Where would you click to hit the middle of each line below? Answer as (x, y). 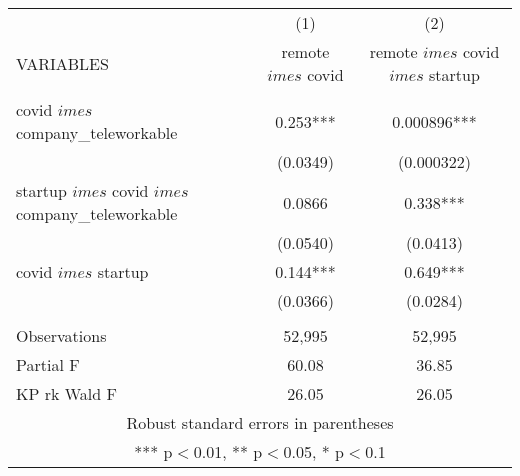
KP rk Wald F (66, 393)
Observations (61, 335)
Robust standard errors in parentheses (260, 422)
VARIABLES (62, 63)
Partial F (48, 364)
